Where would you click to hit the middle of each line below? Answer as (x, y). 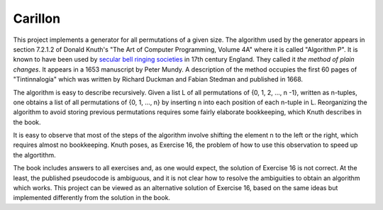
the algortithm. (34, 155)
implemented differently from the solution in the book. (91, 198)
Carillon (37, 18)
